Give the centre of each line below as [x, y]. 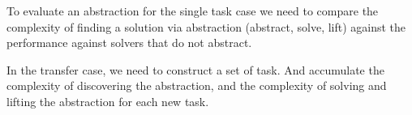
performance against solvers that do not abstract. [129, 43]
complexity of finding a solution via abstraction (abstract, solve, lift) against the [206, 26]
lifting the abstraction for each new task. [108, 101]
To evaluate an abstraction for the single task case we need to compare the [193, 11]
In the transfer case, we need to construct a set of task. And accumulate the [195, 69]
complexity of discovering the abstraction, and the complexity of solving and [197, 85]
